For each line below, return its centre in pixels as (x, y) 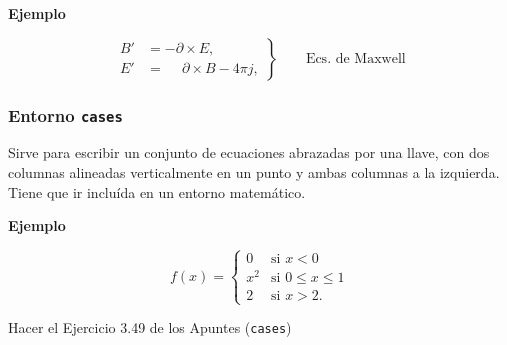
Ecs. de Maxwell (355, 58)
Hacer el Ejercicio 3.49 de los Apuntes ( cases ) (150, 327)
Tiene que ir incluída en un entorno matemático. (157, 191)
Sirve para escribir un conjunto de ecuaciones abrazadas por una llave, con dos (249, 152)
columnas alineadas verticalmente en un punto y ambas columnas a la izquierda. (254, 171)
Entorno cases (65, 114)
